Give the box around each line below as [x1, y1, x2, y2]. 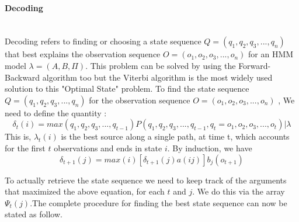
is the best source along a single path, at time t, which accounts [61, 130, 290, 143]
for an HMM [248, 48, 294, 60]
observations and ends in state [54, 141, 162, 154]
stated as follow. [5, 208, 62, 220]
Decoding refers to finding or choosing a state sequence [5, 35, 201, 47]
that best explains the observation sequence [5, 48, 161, 60]
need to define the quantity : [5, 106, 107, 119]
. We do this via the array [192, 185, 285, 197]
